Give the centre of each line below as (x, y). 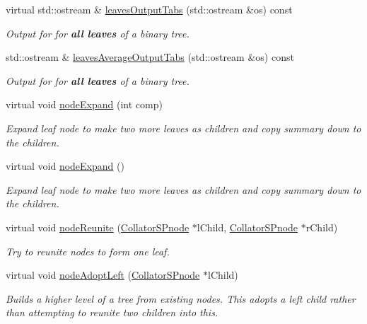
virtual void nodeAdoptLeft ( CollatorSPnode (103, 275)
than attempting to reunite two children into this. (112, 312)
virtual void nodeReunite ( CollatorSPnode (98, 227)
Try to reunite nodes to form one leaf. (88, 251)
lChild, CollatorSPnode (247, 227)
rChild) (322, 227)
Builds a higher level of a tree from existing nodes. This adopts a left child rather (181, 298)
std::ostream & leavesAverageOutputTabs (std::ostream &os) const (150, 57)
